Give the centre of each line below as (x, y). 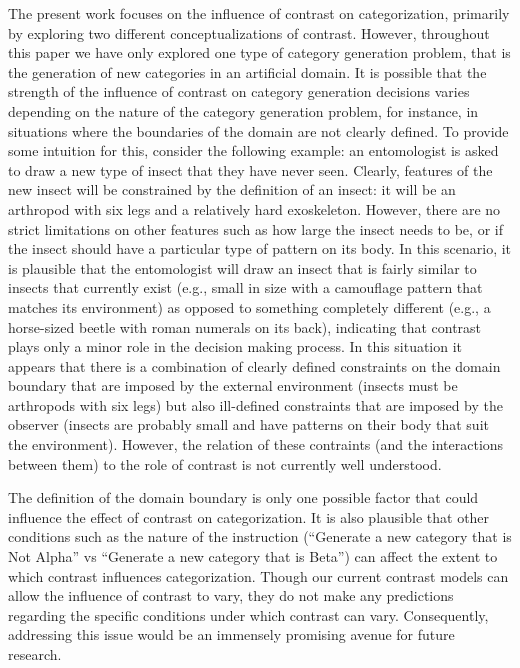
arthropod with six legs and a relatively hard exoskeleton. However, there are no (254, 208)
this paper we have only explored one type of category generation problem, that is (259, 52)
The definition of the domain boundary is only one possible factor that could (243, 497)
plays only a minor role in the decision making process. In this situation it (235, 346)
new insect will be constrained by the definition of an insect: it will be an (232, 189)
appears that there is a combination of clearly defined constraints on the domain (254, 365)
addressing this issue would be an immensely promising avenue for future (231, 634)
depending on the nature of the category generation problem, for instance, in (243, 110)
